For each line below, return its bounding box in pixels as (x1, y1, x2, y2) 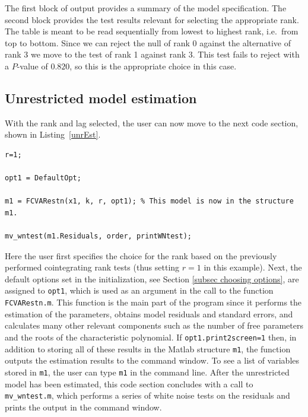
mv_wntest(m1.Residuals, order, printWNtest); (5, 232, 192, 241)
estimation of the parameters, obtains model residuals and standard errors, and (5, 307, 293, 320)
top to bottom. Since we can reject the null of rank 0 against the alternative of (5, 36, 291, 49)
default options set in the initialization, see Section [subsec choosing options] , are (5, 272, 299, 285)
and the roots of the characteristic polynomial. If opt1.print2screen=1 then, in (5, 330, 297, 343)
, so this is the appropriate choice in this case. (69, 59, 237, 72)
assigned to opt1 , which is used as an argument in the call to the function (5, 284, 274, 297)
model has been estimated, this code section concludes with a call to (5, 377, 253, 390)
